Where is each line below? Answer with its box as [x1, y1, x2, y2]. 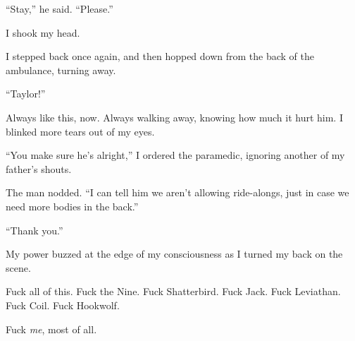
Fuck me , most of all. [6, 321, 97, 336]
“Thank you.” [6, 222, 63, 237]
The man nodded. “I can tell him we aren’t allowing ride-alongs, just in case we [6, 185, 349, 200]
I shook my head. [6, 25, 80, 40]
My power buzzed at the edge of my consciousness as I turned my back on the [6, 246, 343, 261]
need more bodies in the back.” [6, 198, 139, 213]
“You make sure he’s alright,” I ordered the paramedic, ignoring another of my [6, 148, 345, 162]
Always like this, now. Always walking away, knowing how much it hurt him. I [6, 109, 343, 124]
